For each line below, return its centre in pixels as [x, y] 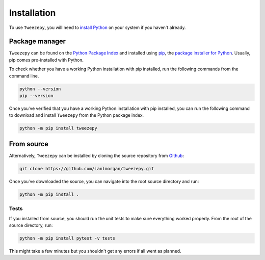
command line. [24, 76]
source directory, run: [31, 225]
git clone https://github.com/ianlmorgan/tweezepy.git [87, 169]
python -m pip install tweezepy [58, 128]
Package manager [37, 41]
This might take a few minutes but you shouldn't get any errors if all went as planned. [95, 251]
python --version [40, 89]
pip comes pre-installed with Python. [46, 60]
